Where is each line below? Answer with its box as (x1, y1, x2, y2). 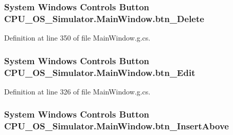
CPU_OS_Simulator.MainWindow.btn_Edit (4, 66, 195, 79)
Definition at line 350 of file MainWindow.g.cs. (4, 32, 151, 43)
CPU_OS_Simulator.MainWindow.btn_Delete (4, 12, 204, 25)
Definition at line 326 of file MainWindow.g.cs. (4, 86, 151, 97)
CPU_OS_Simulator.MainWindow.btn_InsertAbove (4, 120, 229, 132)
